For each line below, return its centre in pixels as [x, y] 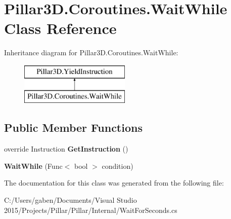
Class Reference [60, 28]
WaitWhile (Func [33, 166]
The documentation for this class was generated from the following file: [114, 183]
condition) [118, 166]
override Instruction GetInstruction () [66, 149]
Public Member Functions [73, 127]
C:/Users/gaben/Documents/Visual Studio [71, 200]
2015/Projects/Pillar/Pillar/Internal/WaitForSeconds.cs [91, 210]
